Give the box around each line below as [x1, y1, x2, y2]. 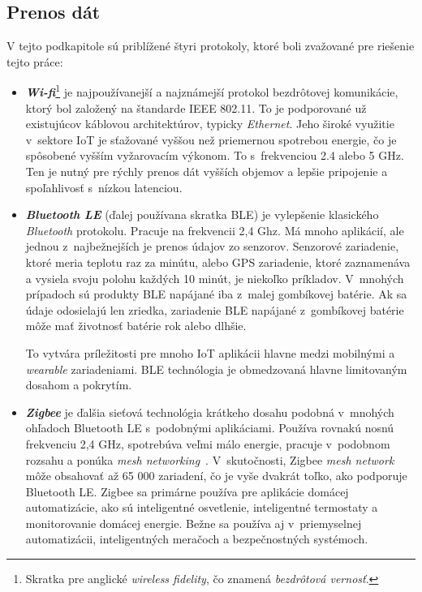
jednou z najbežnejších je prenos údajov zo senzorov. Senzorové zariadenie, [25, 238, 399, 255]
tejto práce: [6, 53, 63, 70]
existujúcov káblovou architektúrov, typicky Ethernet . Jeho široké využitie [25, 115, 394, 132]
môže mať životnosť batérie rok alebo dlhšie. [25, 317, 247, 334]
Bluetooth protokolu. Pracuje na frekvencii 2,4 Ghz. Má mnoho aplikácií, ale [25, 221, 404, 238]
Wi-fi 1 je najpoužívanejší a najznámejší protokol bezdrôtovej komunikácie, [25, 81, 398, 101]
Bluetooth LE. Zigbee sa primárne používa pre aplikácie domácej [25, 483, 349, 500]
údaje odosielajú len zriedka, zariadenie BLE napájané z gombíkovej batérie [25, 301, 404, 318]
